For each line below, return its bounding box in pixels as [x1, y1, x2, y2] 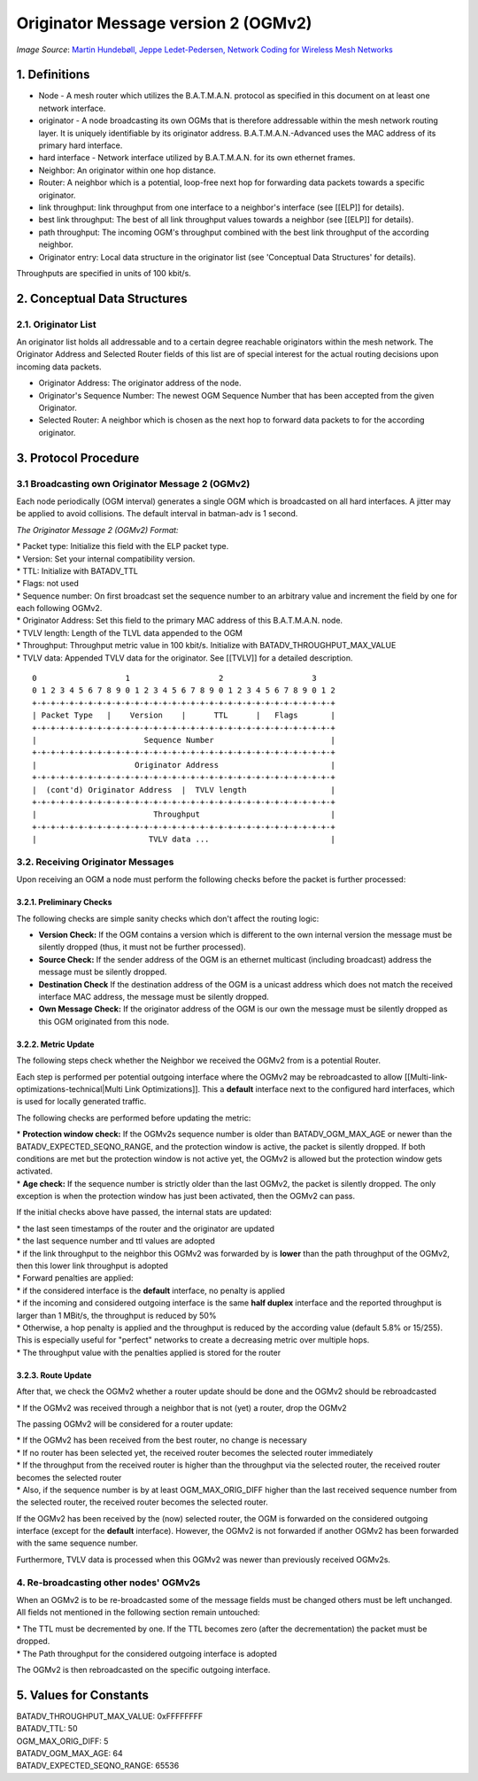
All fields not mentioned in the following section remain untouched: [16, 1607, 260, 1618]
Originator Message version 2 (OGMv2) [16, 13, 312, 33]
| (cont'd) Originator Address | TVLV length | [32, 785, 335, 794]
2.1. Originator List [16, 318, 96, 330]
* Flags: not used [16, 578, 79, 589]
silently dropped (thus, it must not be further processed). [38, 941, 247, 952]
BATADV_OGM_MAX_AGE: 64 [16, 1748, 123, 1759]
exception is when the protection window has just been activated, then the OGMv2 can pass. [16, 1191, 356, 1202]
